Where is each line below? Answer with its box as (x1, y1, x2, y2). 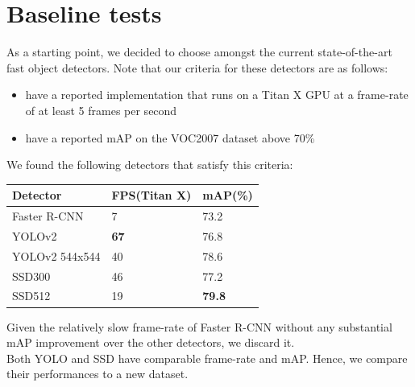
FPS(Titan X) (111, 187, 192, 204)
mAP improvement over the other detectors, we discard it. (6, 334, 295, 351)
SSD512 (12, 287, 51, 304)
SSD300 (12, 267, 51, 284)
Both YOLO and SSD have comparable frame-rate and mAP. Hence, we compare (6, 349, 408, 366)
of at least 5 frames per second (25, 101, 177, 118)
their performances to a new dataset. (6, 365, 189, 382)
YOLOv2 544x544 (12, 247, 101, 264)
